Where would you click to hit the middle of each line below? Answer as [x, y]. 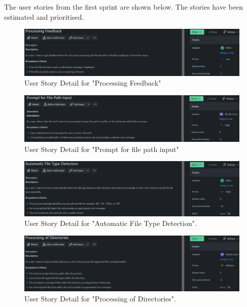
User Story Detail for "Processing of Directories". [100, 298]
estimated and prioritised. [44, 16]
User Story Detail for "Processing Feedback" [93, 83]
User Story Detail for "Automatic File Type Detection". [111, 223]
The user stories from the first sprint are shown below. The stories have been [124, 7]
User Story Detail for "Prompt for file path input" [102, 149]
